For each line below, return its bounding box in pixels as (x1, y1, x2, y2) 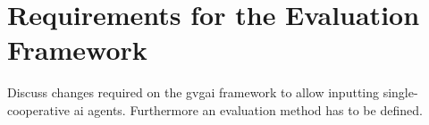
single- (383, 83, 418, 102)
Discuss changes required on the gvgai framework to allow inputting (7, 83, 380, 102)
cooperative (7, 100, 71, 119)
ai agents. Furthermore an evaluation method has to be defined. (73, 100, 423, 119)
